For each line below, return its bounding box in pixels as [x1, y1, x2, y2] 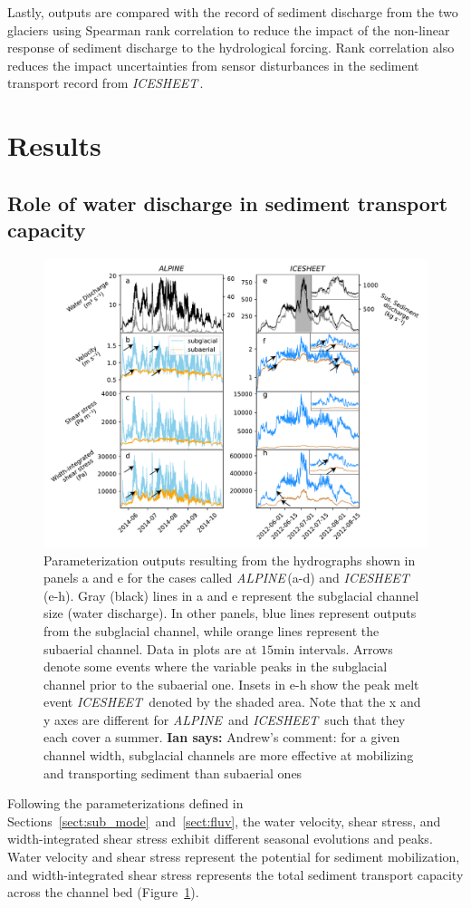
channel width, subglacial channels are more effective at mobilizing [43, 746, 414, 765]
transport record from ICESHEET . [7, 73, 204, 92]
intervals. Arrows [299, 639, 393, 658]
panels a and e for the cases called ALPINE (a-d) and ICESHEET [43, 568, 409, 587]
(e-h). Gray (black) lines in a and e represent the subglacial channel [43, 585, 419, 604]
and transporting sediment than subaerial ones [43, 763, 303, 782]
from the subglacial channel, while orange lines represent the [43, 621, 380, 640]
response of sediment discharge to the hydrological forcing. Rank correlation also [7, 38, 455, 57]
